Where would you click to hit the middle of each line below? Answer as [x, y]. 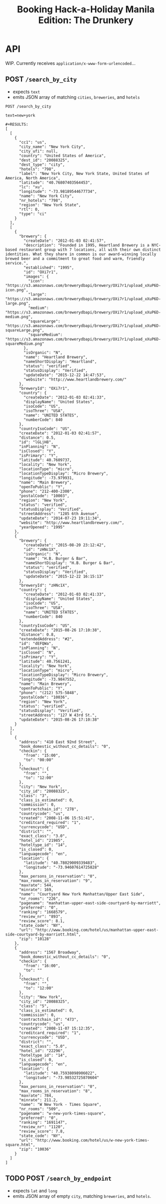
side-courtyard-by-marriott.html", [43, 934]
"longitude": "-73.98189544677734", [58, 191]
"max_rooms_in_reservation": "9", [56, 881]
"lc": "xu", [31, 187]
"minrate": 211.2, [38, 1100]
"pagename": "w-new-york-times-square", [62, 1113]
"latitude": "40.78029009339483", [60, 863]
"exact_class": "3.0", [43, 836]
